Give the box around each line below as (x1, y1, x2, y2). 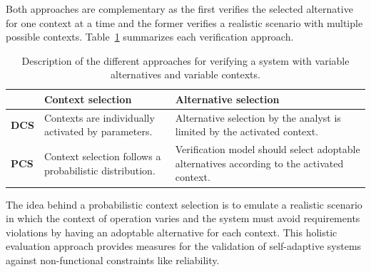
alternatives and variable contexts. (111, 67, 260, 82)
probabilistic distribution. (44, 162, 156, 177)
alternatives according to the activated (175, 155, 344, 170)
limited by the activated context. (175, 124, 319, 139)
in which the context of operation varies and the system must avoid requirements (6, 211, 360, 226)
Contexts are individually (44, 110, 155, 125)
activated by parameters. (44, 124, 153, 139)
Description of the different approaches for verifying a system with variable (21, 53, 350, 68)
